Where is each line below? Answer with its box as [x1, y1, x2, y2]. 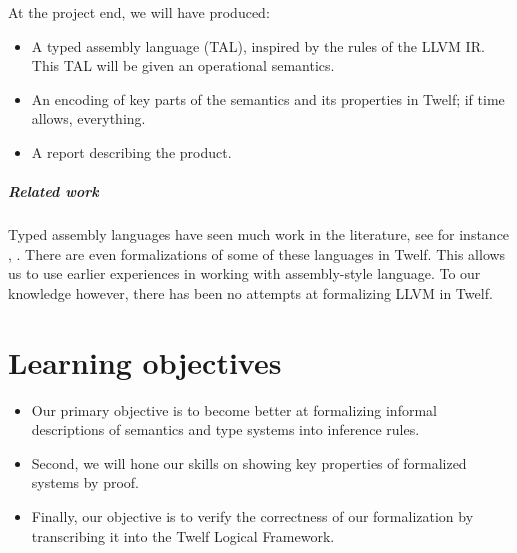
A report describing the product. [31, 141, 232, 162]
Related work [8, 181, 99, 202]
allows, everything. [31, 108, 146, 129]
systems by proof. [31, 472, 140, 493]
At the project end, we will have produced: [8, 2, 270, 22]
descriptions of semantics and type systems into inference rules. [31, 419, 420, 440]
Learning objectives [8, 341, 282, 382]
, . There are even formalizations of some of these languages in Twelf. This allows [8, 243, 506, 264]
